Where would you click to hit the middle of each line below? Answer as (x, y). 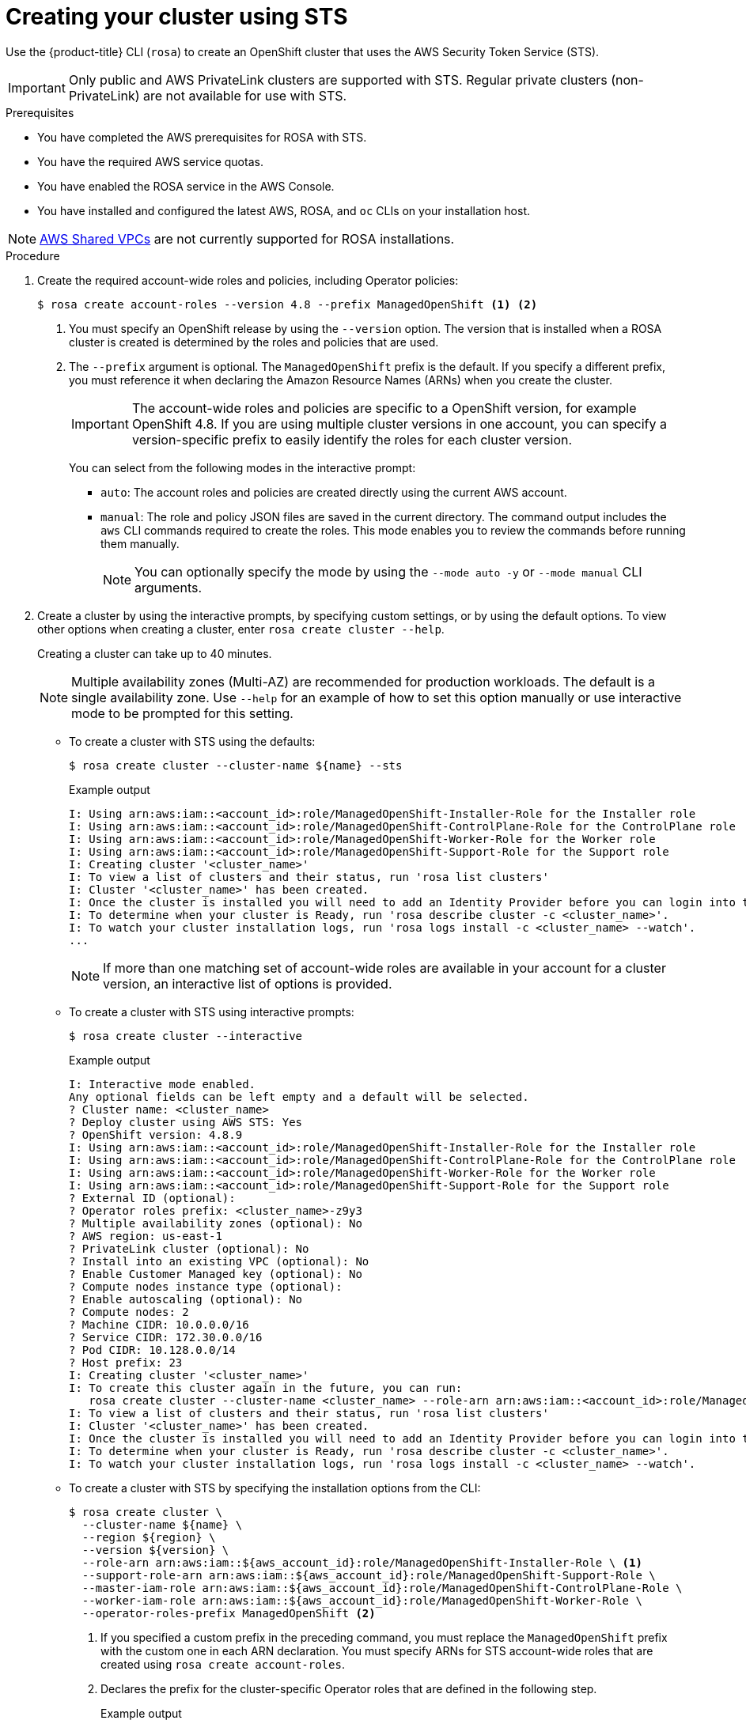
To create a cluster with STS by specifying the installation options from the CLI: (275, 1488)
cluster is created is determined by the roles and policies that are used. (254, 342)
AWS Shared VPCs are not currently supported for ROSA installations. (247, 238)
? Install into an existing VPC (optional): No (219, 1261)
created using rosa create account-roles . (223, 1664)
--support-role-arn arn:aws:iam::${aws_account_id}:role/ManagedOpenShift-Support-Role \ (369, 1575)
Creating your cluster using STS (177, 17)
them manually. (140, 543)
